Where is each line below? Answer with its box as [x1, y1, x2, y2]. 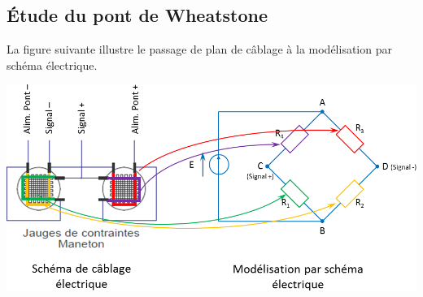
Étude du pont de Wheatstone [7, 2, 268, 28]
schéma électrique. [7, 56, 98, 73]
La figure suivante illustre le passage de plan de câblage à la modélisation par [7, 41, 392, 58]
